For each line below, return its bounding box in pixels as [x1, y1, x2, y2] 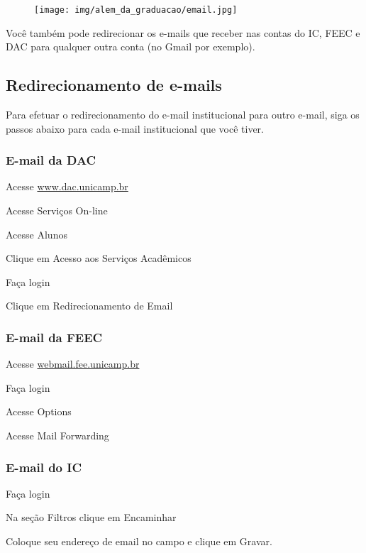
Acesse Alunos [6, 226, 67, 241]
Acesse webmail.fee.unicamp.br [6, 356, 140, 371]
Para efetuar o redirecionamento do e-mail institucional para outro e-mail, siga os [6, 107, 360, 122]
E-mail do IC [6, 458, 82, 476]
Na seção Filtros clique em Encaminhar [6, 510, 177, 525]
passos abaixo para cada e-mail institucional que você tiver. [6, 121, 264, 136]
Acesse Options [6, 404, 72, 419]
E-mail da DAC [6, 151, 96, 169]
